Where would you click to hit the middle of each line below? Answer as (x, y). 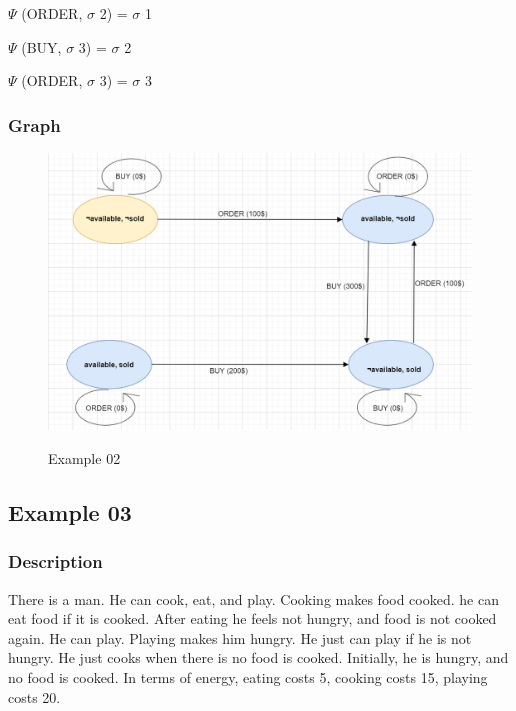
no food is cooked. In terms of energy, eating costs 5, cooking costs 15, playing (248, 676)
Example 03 (70, 512)
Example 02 (84, 458)
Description (55, 561)
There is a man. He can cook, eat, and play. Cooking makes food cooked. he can (253, 598)
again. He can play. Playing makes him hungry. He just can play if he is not (240, 637)
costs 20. (34, 696)
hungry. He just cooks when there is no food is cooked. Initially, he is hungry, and (258, 657)
